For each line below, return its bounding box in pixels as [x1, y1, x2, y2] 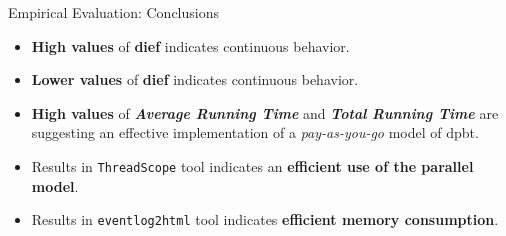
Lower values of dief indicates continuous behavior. [31, 69, 359, 90]
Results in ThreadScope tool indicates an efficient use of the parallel [31, 155, 474, 176]
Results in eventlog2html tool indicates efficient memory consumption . [31, 209, 499, 230]
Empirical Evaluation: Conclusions [8, 2, 220, 22]
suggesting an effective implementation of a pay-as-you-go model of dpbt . [31, 122, 479, 143]
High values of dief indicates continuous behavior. [31, 35, 350, 56]
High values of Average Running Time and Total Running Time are [31, 102, 499, 123]
